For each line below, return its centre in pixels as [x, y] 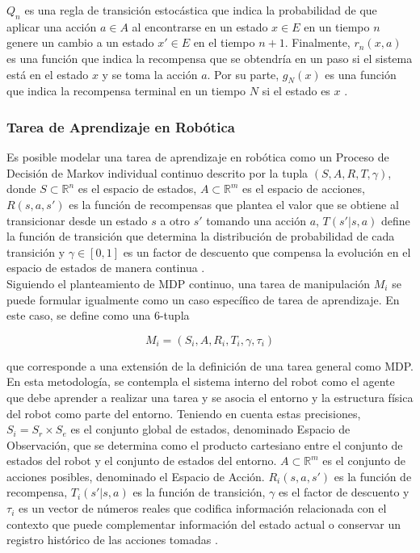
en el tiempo [224, 42]
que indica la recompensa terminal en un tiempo [126, 91]
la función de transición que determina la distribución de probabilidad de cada [201, 236]
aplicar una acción [52, 26]
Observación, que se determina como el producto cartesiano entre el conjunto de [205, 444]
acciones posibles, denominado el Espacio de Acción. [136, 476]
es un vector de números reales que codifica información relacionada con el [202, 508]
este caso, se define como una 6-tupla [98, 315]
